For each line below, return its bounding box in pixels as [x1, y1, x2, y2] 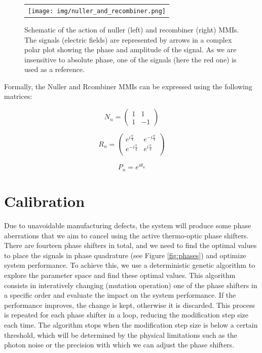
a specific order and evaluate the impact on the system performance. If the [4, 290, 236, 300]
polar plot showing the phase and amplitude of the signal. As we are [24, 44, 237, 55]
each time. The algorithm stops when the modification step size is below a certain [4, 319, 258, 330]
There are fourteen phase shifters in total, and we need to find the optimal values [4, 240, 257, 251]
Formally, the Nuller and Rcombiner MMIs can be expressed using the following [4, 81, 252, 91]
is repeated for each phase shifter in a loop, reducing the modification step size [4, 309, 248, 320]
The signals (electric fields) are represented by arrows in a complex [24, 34, 232, 45]
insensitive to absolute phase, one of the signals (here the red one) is [24, 54, 237, 64]
